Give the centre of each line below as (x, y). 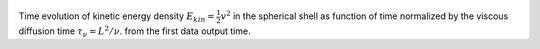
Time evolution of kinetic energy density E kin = (116, 17)
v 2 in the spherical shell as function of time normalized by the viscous (364, 15)
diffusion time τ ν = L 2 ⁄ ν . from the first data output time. (134, 31)
